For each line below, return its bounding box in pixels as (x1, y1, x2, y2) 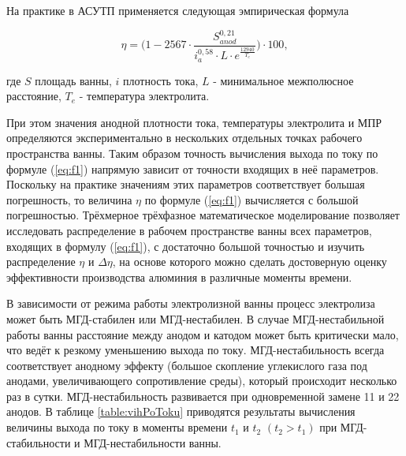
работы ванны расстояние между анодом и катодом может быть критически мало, (6, 326, 399, 342)
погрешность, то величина (6, 191, 132, 207)
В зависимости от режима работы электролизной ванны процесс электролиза (6, 295, 375, 312)
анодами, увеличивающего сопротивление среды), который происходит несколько (6, 372, 397, 389)
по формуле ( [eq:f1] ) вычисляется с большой (144, 191, 359, 207)
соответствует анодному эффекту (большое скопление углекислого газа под (6, 357, 367, 373)
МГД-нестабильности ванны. (84, 434, 222, 450)
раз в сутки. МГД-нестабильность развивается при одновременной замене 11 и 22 (6, 387, 400, 404)
